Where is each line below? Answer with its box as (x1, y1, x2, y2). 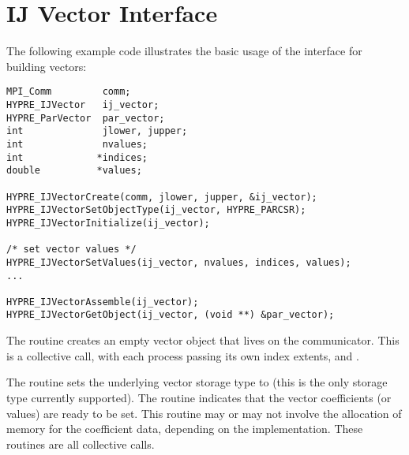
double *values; (6, 165, 142, 177)
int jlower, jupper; (6, 125, 188, 137)
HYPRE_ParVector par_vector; (6, 112, 165, 124)
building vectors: (6, 58, 87, 74)
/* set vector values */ (6, 244, 137, 255)
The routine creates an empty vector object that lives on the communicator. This (6, 332, 400, 349)
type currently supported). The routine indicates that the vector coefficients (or (6, 389, 392, 405)
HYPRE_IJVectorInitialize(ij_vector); (6, 217, 210, 229)
